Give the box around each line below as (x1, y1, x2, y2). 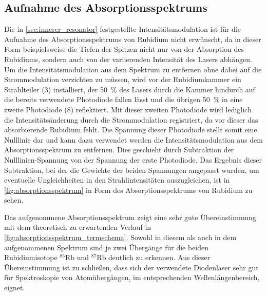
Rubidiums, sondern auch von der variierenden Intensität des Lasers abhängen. (4, 53, 252, 64)
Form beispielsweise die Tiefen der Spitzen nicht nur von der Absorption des (4, 44, 244, 54)
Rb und (65, 252, 89, 263)
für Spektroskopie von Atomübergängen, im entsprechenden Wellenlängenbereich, (4, 272, 260, 283)
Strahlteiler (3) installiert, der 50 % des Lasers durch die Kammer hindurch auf (4, 84, 255, 94)
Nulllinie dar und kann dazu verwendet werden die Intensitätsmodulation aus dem (4, 134, 263, 145)
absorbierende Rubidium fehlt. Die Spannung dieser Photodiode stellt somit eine (4, 124, 257, 135)
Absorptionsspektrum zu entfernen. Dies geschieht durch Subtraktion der (4, 144, 234, 155)
